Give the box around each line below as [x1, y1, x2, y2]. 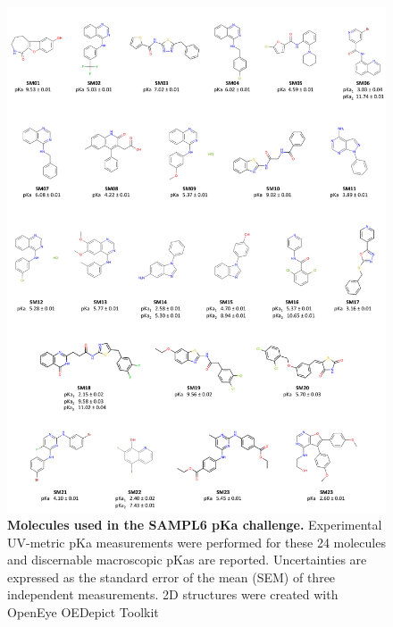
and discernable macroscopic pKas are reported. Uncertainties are [7, 550, 367, 569]
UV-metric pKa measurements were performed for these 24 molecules [7, 532, 386, 551]
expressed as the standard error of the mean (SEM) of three [7, 567, 336, 586]
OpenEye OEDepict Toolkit [7, 602, 159, 621]
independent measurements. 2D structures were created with [7, 585, 339, 604]
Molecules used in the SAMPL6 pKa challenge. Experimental [7, 514, 382, 533]
